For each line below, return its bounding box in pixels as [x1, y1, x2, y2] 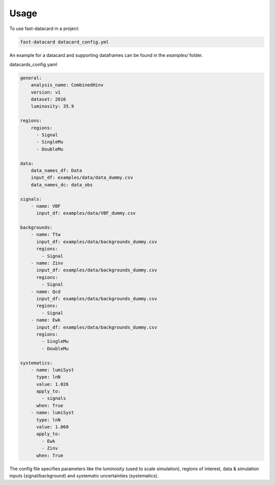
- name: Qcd [31, 289, 61, 295]
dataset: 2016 [31, 97, 66, 102]
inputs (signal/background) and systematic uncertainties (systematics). [9, 472, 159, 478]
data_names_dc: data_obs [31, 182, 93, 188]
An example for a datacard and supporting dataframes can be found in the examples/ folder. [9, 52, 203, 58]
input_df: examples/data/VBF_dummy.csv [36, 210, 136, 216]
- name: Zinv [31, 260, 64, 266]
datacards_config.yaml [9, 61, 58, 67]
